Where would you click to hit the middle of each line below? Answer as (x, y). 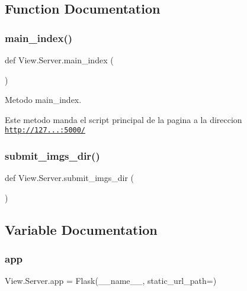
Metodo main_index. (43, 100)
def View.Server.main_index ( (59, 60)
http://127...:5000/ (45, 130)
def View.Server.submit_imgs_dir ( (70, 178)
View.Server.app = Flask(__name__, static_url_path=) (111, 281)
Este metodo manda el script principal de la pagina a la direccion (123, 119)
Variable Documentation (81, 229)
